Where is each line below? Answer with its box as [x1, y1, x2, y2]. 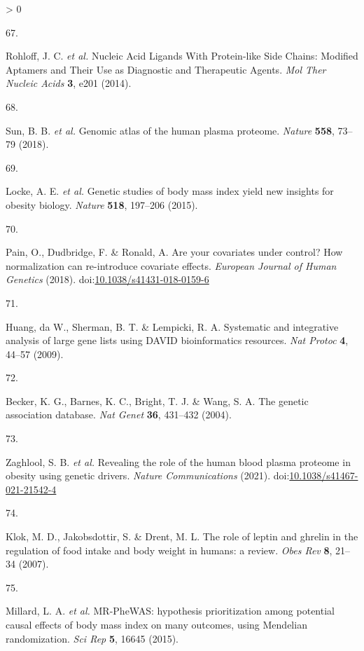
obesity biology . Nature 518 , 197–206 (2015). [6, 197, 198, 212]
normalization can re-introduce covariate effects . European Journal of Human [6, 258, 337, 273]
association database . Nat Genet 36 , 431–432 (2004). [6, 407, 232, 422]
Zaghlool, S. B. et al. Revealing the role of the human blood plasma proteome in [6, 454, 351, 469]
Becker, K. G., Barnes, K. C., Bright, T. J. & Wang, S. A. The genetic [6, 393, 309, 408]
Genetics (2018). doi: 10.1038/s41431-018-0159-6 [6, 272, 209, 287]
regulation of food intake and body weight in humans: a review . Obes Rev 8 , [6, 542, 332, 557]
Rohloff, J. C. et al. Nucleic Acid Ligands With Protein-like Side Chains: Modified [6, 48, 358, 63]
